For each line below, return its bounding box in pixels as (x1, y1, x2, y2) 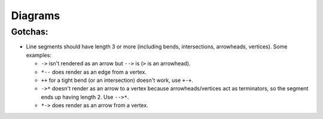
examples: (26, 51, 52, 59)
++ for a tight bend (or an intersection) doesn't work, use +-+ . (41, 77, 194, 84)
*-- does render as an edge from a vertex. (41, 68, 147, 75)
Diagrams (11, 9, 60, 22)
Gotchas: (11, 26, 48, 37)
